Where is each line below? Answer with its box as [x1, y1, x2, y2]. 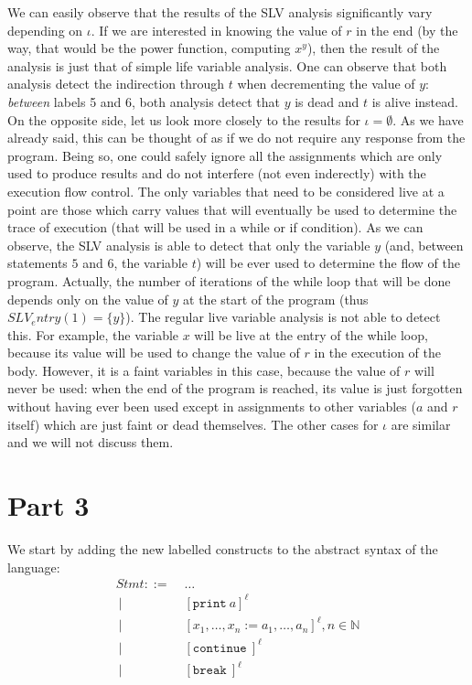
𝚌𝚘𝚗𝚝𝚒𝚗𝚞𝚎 [192, 641, 247, 655]
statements [7, 253, 68, 273]
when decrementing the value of [237, 74, 415, 93]
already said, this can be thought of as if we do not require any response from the [7, 128, 466, 147]
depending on [7, 20, 83, 39]
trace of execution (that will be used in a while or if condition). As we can [7, 218, 424, 237]
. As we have [392, 110, 464, 129]
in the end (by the [356, 20, 458, 39]
